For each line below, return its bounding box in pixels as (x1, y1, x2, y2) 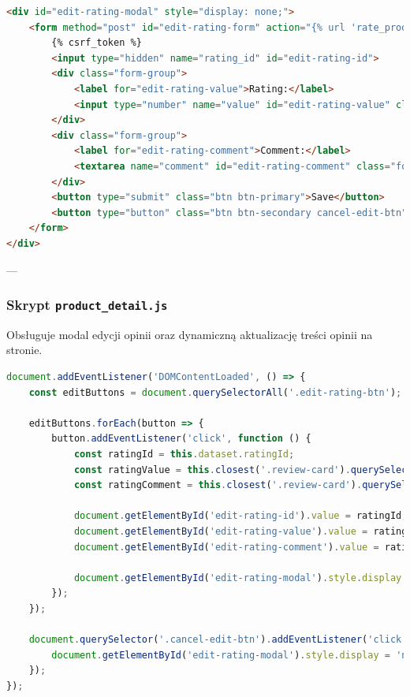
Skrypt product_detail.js (6, 295, 168, 315)
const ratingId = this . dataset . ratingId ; (73, 449, 295, 460)
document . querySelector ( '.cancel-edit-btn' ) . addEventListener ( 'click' (28, 634, 408, 646)
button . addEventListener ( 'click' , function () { (51, 433, 311, 445)
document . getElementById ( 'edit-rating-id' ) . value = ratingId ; (73, 510, 408, 522)
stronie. (6, 341, 43, 358)
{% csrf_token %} (51, 37, 142, 49)
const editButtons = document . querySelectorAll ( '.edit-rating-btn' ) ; (28, 386, 402, 398)
